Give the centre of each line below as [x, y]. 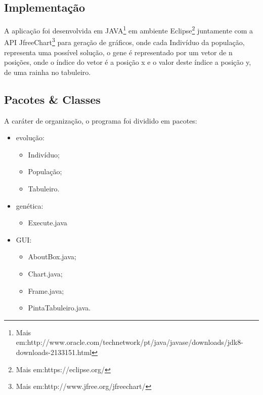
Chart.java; [45, 274]
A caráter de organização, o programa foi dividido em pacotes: [101, 120]
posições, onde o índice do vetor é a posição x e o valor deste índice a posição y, [128, 62]
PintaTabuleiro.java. [59, 308]
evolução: [30, 137]
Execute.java [48, 223]
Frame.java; [46, 290]
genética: [30, 205]
